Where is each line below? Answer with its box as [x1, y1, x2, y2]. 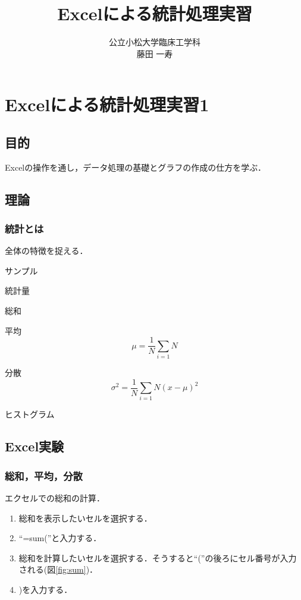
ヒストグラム [5, 408, 55, 420]
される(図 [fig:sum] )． [18, 563, 98, 576]
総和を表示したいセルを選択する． [18, 511, 152, 524]
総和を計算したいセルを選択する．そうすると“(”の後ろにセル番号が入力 [18, 551, 297, 564]
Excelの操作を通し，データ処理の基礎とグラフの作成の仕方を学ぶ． [5, 161, 266, 173]
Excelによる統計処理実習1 [5, 92, 209, 117]
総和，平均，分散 [5, 468, 83, 483]
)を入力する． [18, 583, 73, 596]
